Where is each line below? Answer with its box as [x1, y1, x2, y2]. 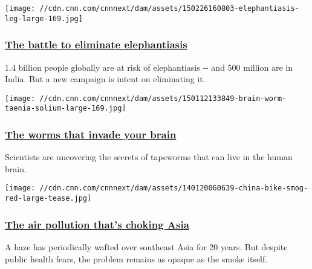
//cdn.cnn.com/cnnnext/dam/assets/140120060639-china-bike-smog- [39, 184, 308, 193]
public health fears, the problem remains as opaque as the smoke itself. [5, 252, 268, 265]
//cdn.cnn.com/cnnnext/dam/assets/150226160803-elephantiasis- [39, 4, 299, 13]
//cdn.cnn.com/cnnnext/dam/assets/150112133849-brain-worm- [39, 94, 287, 103]
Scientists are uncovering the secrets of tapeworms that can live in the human [5, 151, 293, 163]
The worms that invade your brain [5, 126, 177, 141]
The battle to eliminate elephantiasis [5, 37, 187, 52]
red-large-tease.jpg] [5, 194, 92, 203]
